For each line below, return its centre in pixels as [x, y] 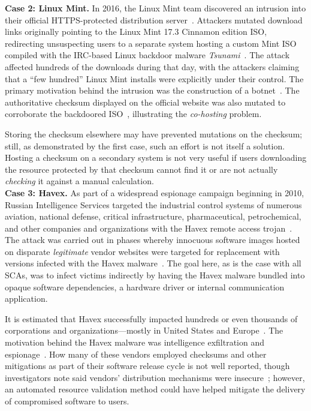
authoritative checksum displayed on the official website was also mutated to [145, 102]
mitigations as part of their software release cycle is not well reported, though [147, 366]
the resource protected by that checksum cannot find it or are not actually [141, 169]
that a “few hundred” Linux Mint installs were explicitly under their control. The [154, 78]
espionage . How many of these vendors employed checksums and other [136, 354]
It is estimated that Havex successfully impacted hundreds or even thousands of [151, 318]
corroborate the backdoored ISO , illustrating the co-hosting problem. [133, 114]
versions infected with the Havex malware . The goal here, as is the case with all [153, 263]
